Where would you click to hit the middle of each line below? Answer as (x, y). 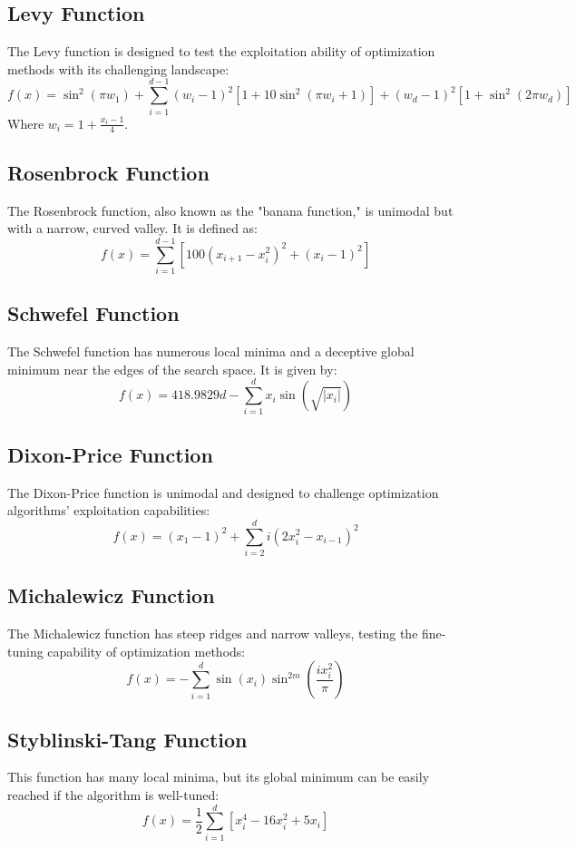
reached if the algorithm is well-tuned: (113, 795)
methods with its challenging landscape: (118, 68)
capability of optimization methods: (146, 651)
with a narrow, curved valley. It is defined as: (132, 228)
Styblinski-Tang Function (127, 739)
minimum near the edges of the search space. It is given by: (172, 369)
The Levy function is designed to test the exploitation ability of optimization (221, 51)
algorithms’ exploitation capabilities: (109, 510)
